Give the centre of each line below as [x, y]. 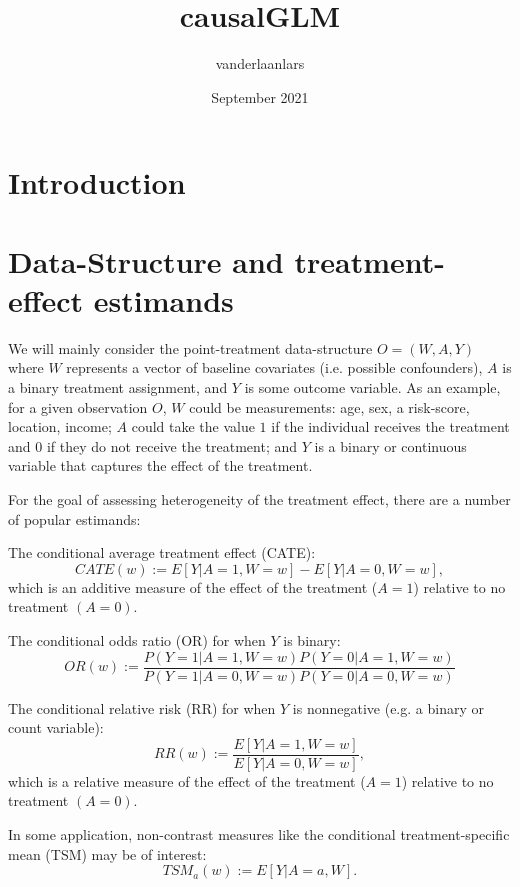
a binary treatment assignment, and [118, 387]
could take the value [193, 426]
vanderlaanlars [260, 63]
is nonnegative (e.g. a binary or [388, 707]
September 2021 [260, 96]
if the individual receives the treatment [390, 426]
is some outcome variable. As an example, [372, 387]
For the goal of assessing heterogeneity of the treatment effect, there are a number [259, 498]
